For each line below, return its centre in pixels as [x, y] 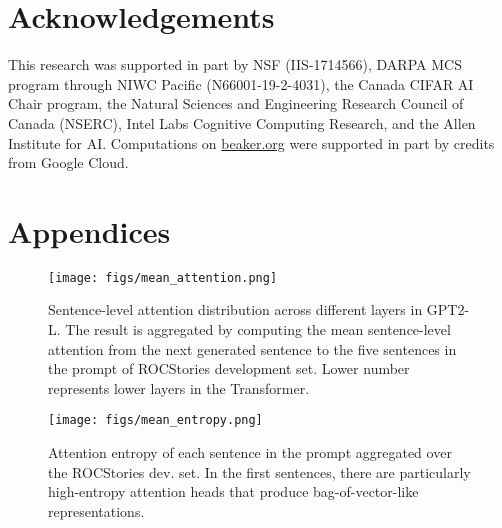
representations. [96, 510]
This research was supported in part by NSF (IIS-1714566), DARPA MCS [235, 64]
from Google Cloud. [68, 162]
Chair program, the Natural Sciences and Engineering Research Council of [236, 103]
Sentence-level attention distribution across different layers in [235, 309]
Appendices [89, 230]
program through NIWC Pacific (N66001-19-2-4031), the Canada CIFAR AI [241, 83]
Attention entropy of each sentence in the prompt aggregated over [250, 452]
